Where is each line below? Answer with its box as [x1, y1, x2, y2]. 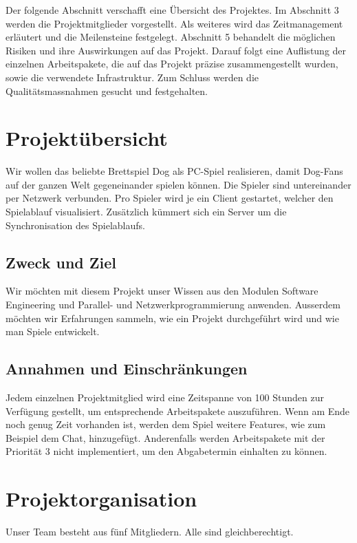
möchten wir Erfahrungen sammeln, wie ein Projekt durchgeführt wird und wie [6, 310, 339, 325]
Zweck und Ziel [6, 251, 116, 273]
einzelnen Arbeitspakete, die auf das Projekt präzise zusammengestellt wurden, [6, 56, 338, 71]
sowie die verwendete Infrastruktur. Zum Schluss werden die [6, 70, 259, 84]
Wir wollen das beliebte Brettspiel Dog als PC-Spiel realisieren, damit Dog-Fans [6, 164, 343, 178]
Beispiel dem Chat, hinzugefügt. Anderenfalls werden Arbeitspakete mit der [6, 430, 325, 445]
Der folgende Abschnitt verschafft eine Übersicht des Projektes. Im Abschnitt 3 [6, 3, 339, 17]
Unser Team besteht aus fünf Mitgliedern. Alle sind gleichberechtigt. [6, 524, 294, 539]
